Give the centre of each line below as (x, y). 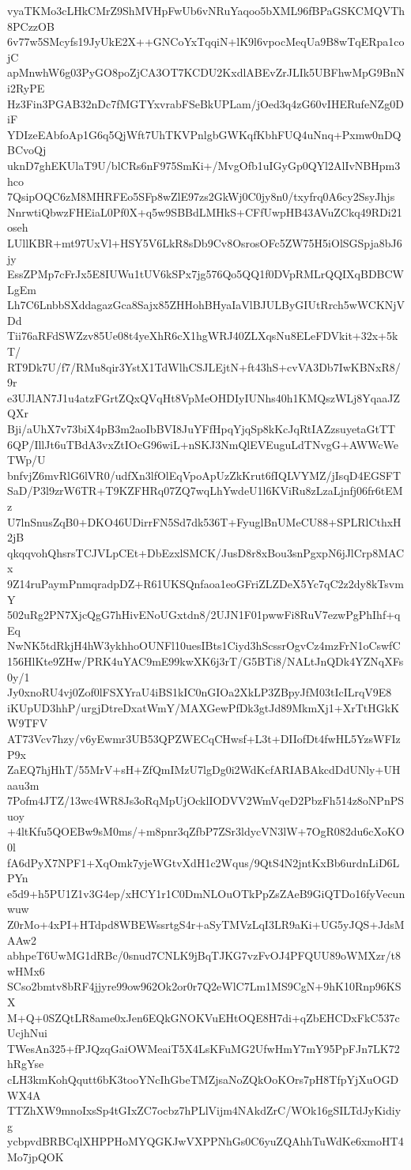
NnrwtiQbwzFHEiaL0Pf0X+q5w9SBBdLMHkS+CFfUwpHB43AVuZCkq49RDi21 (205, 211)
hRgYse (26, 1064)
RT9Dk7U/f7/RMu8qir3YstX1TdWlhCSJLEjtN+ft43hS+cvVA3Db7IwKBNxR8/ (204, 366)
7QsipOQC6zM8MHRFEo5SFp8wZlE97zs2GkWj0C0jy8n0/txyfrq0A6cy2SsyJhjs (201, 196)
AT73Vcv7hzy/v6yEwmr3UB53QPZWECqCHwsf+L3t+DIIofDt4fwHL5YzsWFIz (204, 738)
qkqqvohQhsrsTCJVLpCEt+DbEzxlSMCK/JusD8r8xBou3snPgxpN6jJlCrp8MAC (206, 552)
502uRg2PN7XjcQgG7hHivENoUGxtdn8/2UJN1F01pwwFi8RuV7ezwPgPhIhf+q (204, 615)
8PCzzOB (31, 26)
